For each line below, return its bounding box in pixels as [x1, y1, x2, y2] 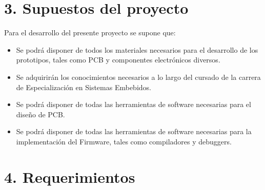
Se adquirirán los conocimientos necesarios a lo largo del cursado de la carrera [16, 71, 261, 82]
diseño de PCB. [16, 109, 65, 119]
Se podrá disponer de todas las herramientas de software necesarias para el [16, 99, 251, 110]
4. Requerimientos [4, 166, 135, 187]
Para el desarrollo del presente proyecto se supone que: [4, 27, 176, 38]
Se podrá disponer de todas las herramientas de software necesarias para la [16, 126, 252, 137]
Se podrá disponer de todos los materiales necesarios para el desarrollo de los [16, 44, 258, 55]
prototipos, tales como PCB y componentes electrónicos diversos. [16, 54, 220, 65]
